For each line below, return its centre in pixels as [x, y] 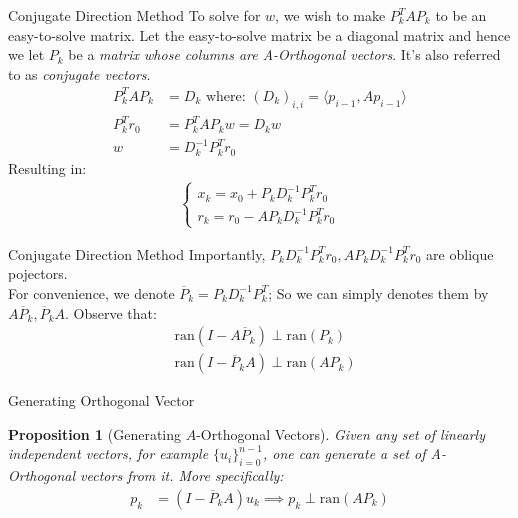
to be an [461, 15]
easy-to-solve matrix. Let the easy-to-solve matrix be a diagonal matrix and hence [259, 34]
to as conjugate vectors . [79, 73]
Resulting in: [47, 167]
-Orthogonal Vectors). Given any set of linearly [340, 433]
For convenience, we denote [91, 292]
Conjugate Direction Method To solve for [134, 15]
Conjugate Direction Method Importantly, [137, 253]
